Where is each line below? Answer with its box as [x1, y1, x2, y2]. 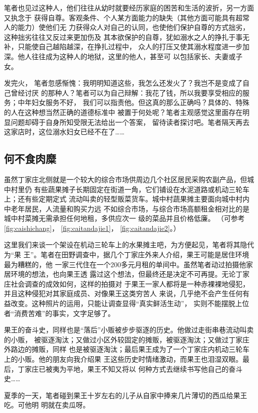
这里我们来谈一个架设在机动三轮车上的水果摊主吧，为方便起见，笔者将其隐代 [4, 239, 254, 250]
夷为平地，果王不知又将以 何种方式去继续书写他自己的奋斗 [52, 363, 243, 374]
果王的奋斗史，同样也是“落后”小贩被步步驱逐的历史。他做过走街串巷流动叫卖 [4, 324, 254, 335]
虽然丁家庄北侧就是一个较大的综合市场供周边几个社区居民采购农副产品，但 [4, 174, 247, 184]
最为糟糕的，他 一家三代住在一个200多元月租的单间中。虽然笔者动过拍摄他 [4, 259, 246, 269]
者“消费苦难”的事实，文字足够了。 [4, 308, 115, 318]
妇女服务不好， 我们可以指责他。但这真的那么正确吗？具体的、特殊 [31, 97, 250, 107]
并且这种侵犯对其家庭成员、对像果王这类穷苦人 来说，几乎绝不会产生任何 [4, 288, 243, 299]
